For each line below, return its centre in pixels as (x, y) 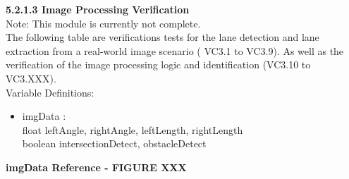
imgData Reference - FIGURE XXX (96, 167)
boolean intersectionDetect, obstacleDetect (114, 143)
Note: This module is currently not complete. (103, 23)
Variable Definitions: (50, 92)
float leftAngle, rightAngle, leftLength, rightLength (133, 129)
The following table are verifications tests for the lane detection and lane (163, 37)
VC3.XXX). (31, 78)
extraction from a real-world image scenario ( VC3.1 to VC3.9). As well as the (175, 50)
